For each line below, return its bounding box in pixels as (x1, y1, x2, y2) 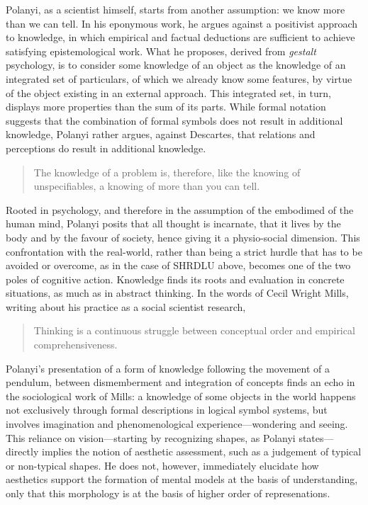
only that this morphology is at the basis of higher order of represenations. (6, 486, 330, 500)
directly (6, 444, 39, 459)
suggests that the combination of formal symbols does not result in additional (6, 113, 343, 127)
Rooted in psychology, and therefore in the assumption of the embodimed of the (6, 202, 354, 217)
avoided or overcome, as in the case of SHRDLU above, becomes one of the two (6, 258, 351, 273)
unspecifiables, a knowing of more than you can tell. (33, 178, 260, 193)
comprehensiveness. (33, 337, 118, 352)
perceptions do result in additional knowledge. (6, 140, 206, 155)
